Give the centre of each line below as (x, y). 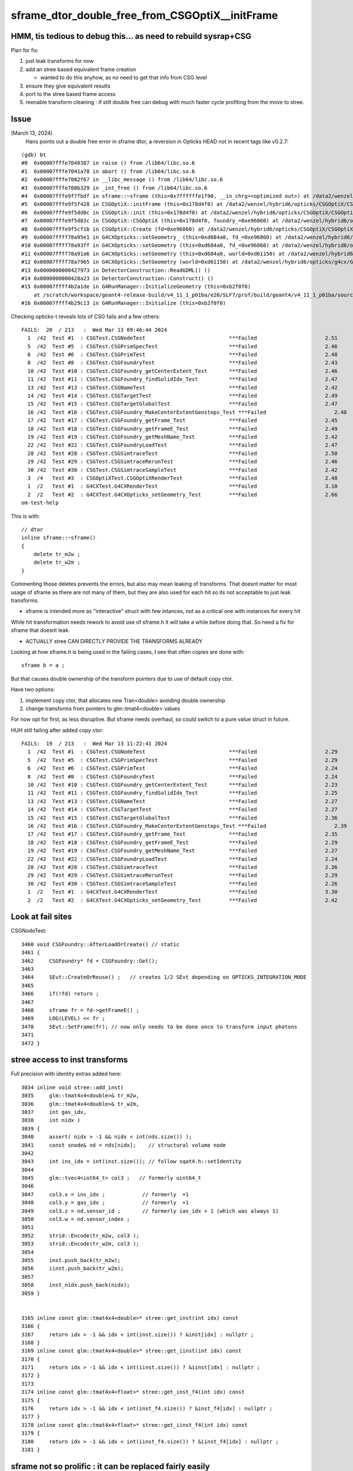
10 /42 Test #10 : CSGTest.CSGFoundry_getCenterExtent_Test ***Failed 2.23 (182, 785)
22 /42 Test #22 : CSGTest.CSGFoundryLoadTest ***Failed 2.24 (182, 859)
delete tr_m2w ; (57, 554)
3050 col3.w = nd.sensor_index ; (76, 1219)
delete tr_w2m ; (57, 563)
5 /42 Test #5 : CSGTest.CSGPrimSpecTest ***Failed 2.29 (182, 760)
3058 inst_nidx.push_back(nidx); (76, 1285)
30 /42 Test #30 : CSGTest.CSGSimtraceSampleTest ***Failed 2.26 (182, 883)
